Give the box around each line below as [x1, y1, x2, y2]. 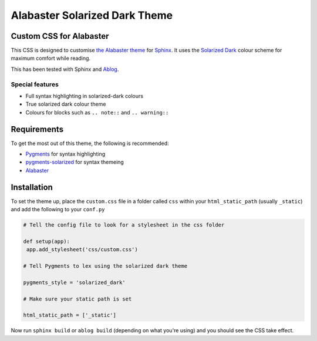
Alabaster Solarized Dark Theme [11, 9, 173, 22]
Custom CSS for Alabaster [11, 31, 109, 41]
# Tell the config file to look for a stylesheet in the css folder [23, 222, 225, 228]
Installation [11, 182, 53, 192]
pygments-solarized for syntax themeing [25, 158, 124, 166]
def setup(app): [23, 238, 70, 245]
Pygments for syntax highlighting [25, 150, 106, 158]
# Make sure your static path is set [23, 295, 132, 302]
